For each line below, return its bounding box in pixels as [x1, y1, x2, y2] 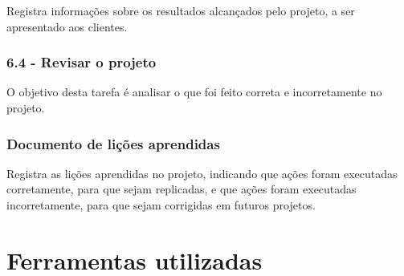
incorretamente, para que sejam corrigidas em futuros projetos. [6, 197, 316, 213]
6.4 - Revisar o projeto [6, 52, 157, 72]
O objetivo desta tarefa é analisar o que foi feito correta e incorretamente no [6, 83, 382, 100]
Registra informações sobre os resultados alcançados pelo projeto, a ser [6, 2, 355, 18]
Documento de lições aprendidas [6, 133, 220, 153]
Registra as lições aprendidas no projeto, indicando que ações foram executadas [6, 164, 398, 181]
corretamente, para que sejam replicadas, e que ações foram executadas [6, 181, 357, 197]
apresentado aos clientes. [6, 18, 128, 34]
